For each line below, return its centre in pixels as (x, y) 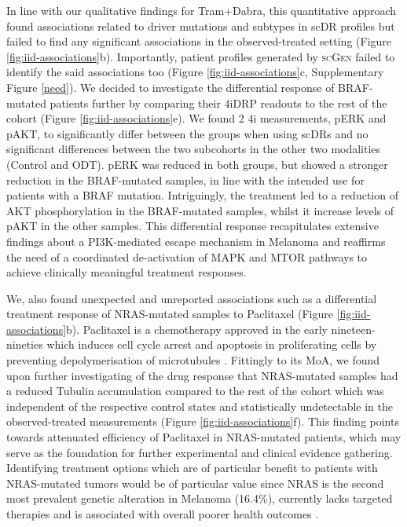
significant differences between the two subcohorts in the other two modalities (194, 149)
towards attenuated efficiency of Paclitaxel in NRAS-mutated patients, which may (204, 437)
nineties (25, 344)
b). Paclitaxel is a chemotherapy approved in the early (197, 329)
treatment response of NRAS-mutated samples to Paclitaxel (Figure (170, 314)
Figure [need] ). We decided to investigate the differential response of (170, 87)
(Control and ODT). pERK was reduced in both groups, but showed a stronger (197, 164)
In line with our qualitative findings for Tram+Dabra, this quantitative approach (202, 10)
